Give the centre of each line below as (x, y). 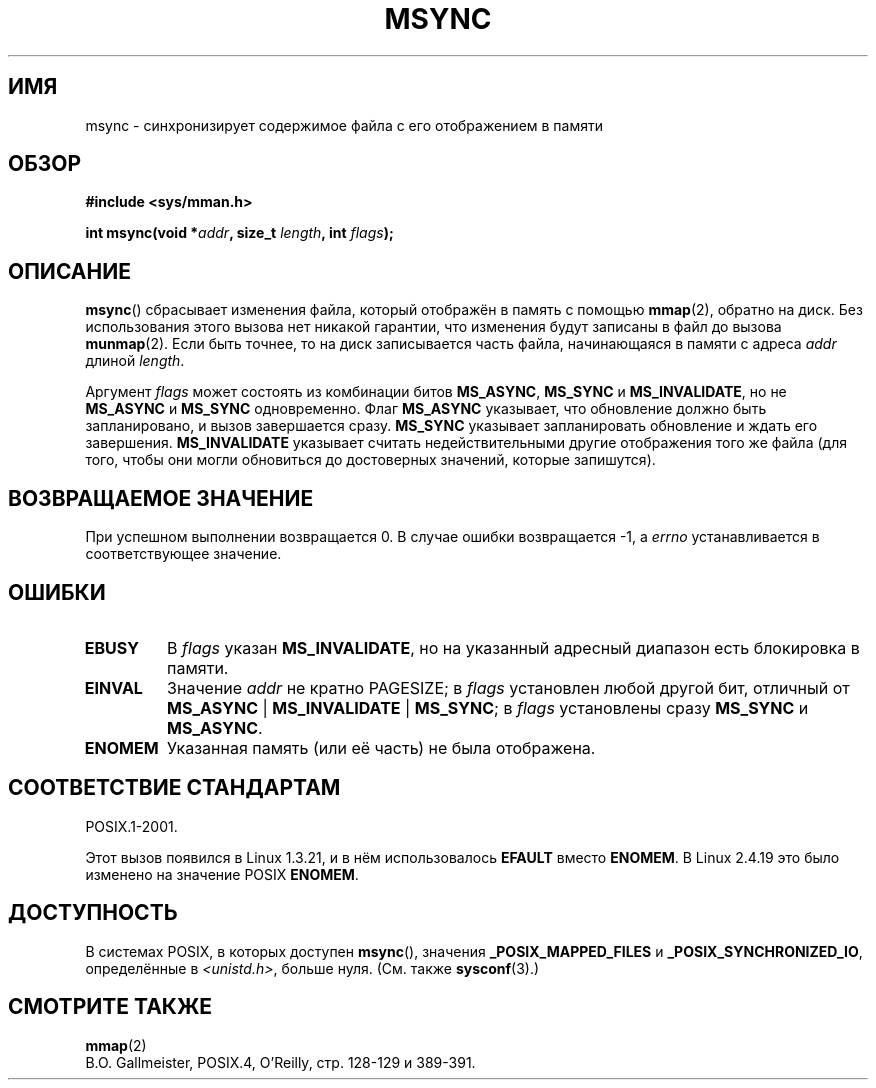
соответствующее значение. (183, 554)
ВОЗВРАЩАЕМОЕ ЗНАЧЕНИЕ (161, 498)
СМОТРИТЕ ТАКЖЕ (110, 1007)
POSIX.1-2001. (131, 826)
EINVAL (113, 687)
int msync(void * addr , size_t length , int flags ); (239, 233)
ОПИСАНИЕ (69, 271)
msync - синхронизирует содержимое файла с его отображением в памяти (344, 125)
